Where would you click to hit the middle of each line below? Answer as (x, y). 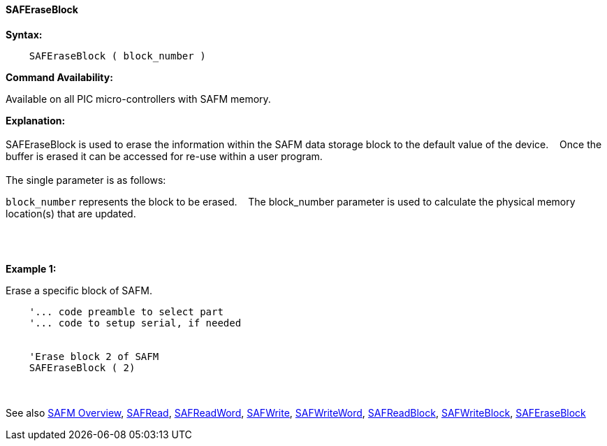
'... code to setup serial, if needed (135, 323)
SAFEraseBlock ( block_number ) (117, 56)
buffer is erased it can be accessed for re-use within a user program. (164, 156)
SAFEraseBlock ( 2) (82, 367)
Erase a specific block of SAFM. (79, 290)
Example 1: (31, 268)
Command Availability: (59, 77)
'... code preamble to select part (126, 311)
